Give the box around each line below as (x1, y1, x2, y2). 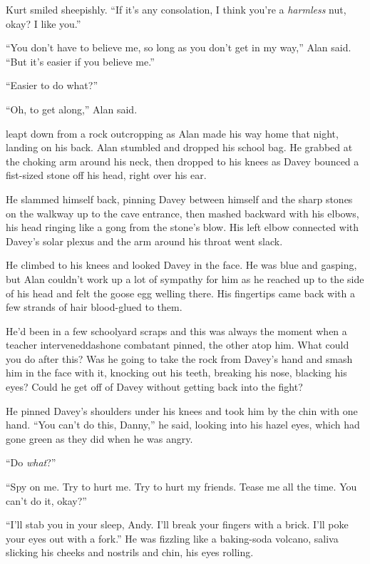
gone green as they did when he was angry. (6, 431, 193, 446)
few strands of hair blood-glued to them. (6, 299, 183, 314)
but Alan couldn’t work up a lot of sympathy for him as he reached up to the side (6, 271, 364, 286)
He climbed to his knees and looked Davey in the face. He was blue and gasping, (6, 257, 357, 272)
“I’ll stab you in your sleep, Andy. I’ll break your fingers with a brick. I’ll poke (6, 517, 349, 532)
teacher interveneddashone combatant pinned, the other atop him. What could (6, 337, 349, 352)
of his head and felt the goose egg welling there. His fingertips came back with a (6, 285, 355, 300)
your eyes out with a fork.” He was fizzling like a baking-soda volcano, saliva (6, 530, 339, 545)
